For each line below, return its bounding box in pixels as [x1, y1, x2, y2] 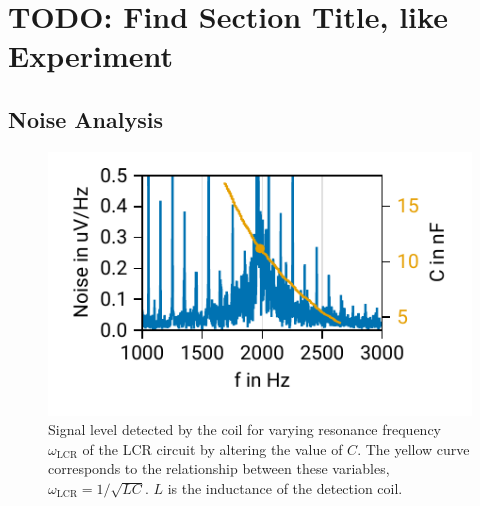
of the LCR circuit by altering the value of [82, 438, 343, 459]
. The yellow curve [357, 438, 470, 459]
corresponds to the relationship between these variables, [48, 458, 390, 479]
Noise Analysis [8, 103, 163, 134]
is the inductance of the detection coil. [167, 477, 403, 498]
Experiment [8, 35, 174, 76]
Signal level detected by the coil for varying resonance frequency [48, 419, 442, 440]
